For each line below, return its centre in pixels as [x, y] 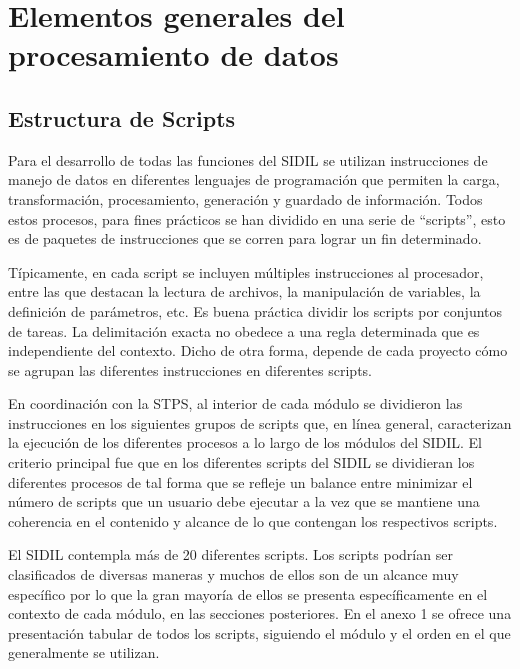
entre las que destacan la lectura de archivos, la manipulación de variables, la [244, 291]
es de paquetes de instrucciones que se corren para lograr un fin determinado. [245, 238]
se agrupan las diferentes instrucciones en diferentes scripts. [190, 369]
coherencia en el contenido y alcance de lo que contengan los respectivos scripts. [253, 520]
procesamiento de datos [173, 54]
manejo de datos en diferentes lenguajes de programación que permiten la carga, [254, 179]
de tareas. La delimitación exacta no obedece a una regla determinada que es [244, 330]
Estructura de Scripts [122, 117]
